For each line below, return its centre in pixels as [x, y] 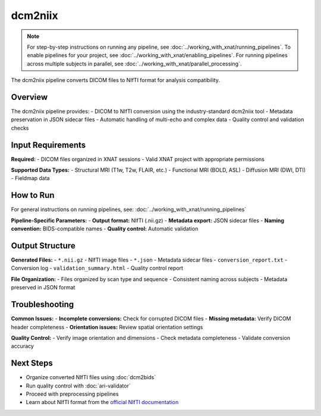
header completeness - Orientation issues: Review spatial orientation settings [107, 327]
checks [20, 128]
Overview [29, 97]
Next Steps [32, 363]
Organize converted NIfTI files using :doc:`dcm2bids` [91, 377]
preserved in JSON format [43, 288]
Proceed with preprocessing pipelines [72, 394]
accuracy [22, 346]
